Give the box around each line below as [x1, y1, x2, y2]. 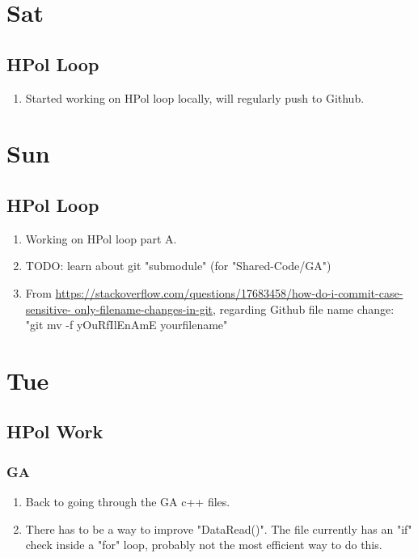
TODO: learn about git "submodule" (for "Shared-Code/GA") [25, 257, 331, 274]
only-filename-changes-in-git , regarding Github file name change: [74, 300, 395, 317]
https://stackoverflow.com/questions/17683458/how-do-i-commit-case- [55, 284, 403, 301]
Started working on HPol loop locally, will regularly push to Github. [25, 89, 365, 106]
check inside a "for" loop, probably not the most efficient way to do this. [25, 536, 382, 553]
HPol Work [6, 419, 103, 444]
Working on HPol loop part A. [25, 230, 177, 247]
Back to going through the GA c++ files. [25, 493, 230, 510]
